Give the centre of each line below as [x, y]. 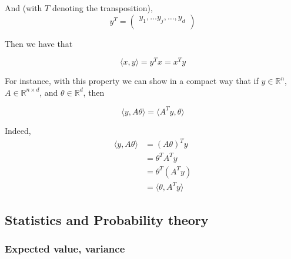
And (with [24, 8]
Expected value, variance [65, 248]
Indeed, [18, 130]
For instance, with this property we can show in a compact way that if [132, 81]
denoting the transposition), [102, 8]
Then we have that [39, 43]
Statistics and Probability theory [107, 219]
